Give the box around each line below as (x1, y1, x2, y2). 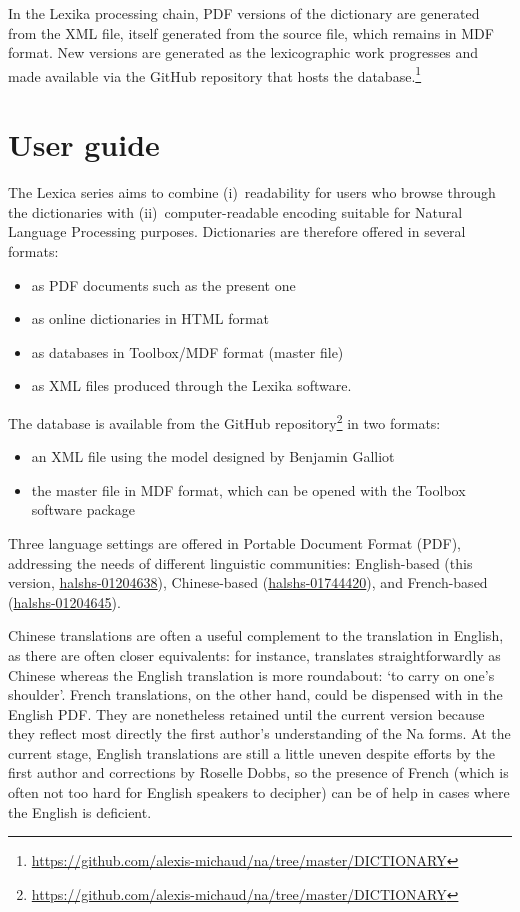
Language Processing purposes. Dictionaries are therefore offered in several (8, 221, 466, 242)
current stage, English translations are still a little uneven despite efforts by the (8, 742, 496, 763)
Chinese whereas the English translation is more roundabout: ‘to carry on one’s (8, 664, 495, 685)
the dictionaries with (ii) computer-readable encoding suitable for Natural (8, 201, 463, 222)
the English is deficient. (8, 801, 152, 822)
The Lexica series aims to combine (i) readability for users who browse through (8, 182, 496, 203)
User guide (8, 124, 160, 165)
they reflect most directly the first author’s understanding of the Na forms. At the (8, 723, 511, 744)
